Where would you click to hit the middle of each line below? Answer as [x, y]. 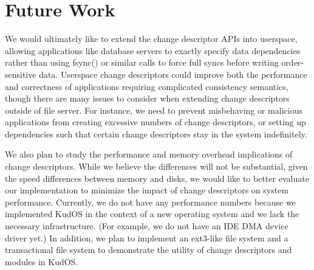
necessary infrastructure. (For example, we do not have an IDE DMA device [147, 226]
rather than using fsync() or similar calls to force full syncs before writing [142, 62]
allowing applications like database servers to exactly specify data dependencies [153, 50]
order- [292, 62]
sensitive [21, 74]
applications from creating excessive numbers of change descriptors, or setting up [155, 122]
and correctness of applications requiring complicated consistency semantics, [147, 86]
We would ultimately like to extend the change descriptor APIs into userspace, [151, 39]
